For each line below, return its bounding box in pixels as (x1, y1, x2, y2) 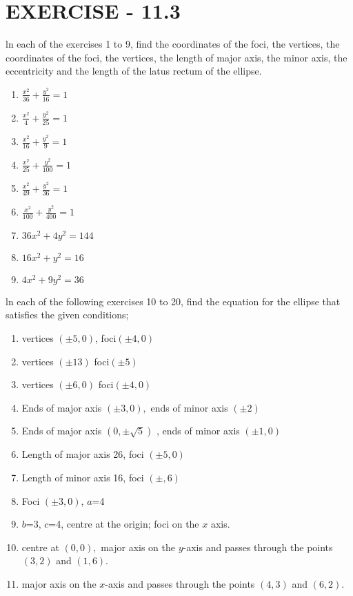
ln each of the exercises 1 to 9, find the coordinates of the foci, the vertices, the (6, 37, 340, 51)
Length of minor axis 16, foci (21, 470, 144, 484)
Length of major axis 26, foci (21, 447, 144, 461)
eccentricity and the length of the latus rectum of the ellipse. (6, 64, 262, 78)
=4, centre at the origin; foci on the (48, 517, 199, 531)
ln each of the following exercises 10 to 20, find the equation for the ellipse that (6, 294, 341, 308)
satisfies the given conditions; (6, 307, 129, 322)
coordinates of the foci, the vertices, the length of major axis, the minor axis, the (6, 50, 347, 64)
